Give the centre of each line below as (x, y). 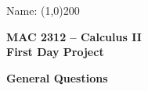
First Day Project (55, 52)
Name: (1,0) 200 (43, 10)
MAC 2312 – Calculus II (74, 36)
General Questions (57, 77)
